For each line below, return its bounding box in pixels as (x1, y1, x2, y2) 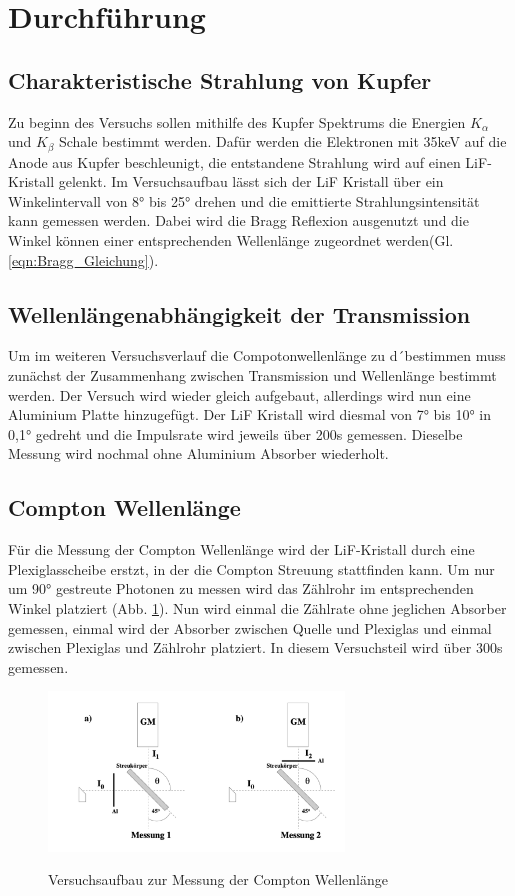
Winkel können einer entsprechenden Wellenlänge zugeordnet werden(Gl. (8, 230, 454, 250)
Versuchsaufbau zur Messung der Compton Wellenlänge (48, 869, 388, 890)
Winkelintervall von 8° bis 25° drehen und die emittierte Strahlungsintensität (8, 190, 480, 211)
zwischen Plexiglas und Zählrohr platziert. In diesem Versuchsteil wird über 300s (8, 637, 503, 658)
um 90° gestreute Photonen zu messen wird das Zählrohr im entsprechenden (8, 578, 474, 599)
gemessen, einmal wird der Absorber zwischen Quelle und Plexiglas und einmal (8, 617, 492, 638)
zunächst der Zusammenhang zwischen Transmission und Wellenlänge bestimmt (8, 364, 497, 385)
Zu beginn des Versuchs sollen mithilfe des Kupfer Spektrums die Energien (8, 111, 466, 132)
